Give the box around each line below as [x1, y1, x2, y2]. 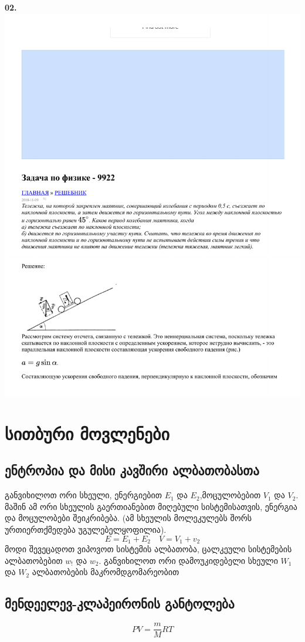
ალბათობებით [5, 554, 63, 566]
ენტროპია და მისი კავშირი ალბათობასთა [5, 461, 259, 479]
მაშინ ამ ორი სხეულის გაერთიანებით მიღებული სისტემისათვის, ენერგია [5, 500, 297, 512]
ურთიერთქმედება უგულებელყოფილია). [5, 523, 167, 535]
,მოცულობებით [199, 489, 261, 501]
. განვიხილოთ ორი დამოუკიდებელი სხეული [99, 554, 278, 566]
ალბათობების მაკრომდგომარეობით [32, 566, 179, 578]
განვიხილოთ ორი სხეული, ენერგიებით [5, 489, 162, 501]
